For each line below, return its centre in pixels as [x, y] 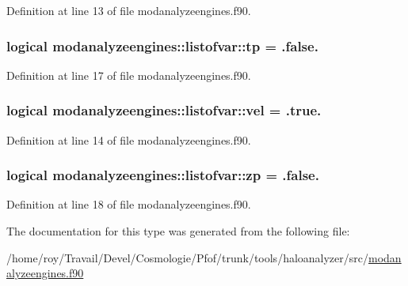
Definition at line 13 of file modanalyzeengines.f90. [129, 10]
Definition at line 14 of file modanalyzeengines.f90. [129, 139]
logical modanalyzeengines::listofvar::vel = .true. [164, 110]
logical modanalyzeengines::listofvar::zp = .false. [163, 175]
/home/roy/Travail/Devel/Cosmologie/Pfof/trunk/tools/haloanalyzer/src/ [188, 257]
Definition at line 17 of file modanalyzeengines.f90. [129, 75]
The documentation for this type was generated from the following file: [178, 231]
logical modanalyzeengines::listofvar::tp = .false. [162, 45]
